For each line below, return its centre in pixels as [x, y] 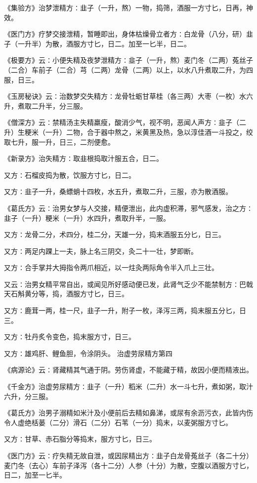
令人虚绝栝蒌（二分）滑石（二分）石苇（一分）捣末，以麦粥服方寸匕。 [118, 422]
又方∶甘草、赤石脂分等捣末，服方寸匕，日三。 [80, 439]
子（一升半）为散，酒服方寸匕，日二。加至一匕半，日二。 [97, 43]
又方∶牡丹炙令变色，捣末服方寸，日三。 [70, 337]
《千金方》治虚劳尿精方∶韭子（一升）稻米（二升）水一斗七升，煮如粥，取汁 [128, 386]
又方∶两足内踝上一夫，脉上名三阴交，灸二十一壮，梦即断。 [101, 251]
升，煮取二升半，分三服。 [45, 105]
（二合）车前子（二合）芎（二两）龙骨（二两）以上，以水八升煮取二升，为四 [128, 69]
